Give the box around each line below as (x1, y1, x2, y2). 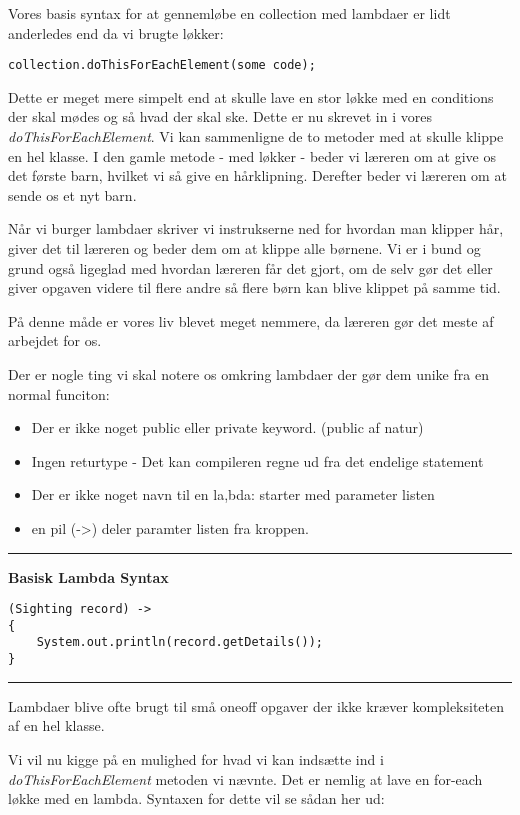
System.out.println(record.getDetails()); (36, 635, 323, 650)
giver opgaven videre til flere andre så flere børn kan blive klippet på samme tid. (8, 277, 501, 298)
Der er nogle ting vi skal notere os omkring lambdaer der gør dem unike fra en (8, 363, 489, 384)
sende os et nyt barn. (8, 184, 137, 205)
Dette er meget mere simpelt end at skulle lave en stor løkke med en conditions (8, 86, 494, 107)
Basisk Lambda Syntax (8, 566, 169, 587)
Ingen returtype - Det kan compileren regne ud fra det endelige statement (31, 450, 484, 471)
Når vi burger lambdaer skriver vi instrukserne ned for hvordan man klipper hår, (8, 218, 504, 239)
